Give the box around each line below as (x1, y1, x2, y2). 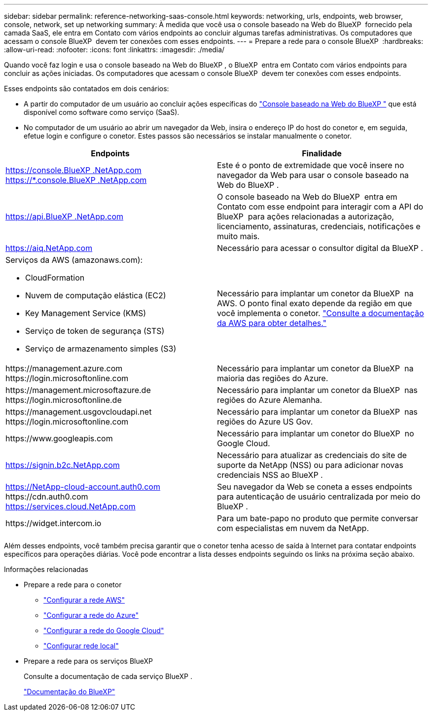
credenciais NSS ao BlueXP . (217, 470, 323, 480)
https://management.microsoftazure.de (5, 385, 151, 395)
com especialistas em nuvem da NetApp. (217, 523, 369, 533)
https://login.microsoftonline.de (5, 395, 122, 405)
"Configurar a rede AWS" (43, 596, 125, 604)
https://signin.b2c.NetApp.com (5, 460, 120, 470)
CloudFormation (25, 273, 85, 283)
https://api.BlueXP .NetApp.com (5, 212, 124, 221)
